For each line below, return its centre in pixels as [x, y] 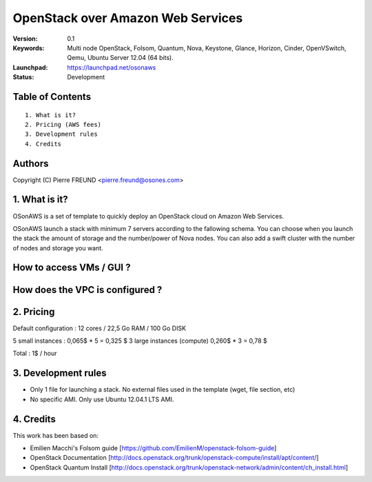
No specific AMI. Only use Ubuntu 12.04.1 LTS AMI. [102, 399]
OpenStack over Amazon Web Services [128, 18]
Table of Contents [52, 97]
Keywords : [29, 48]
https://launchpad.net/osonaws [112, 67]
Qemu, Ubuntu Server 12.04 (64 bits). [120, 58]
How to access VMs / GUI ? [72, 268]
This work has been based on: [56, 435]
